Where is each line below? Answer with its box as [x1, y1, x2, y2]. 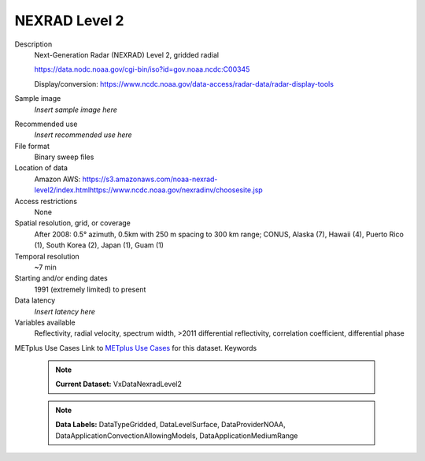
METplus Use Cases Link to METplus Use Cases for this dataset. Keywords [14, 343, 257, 352]
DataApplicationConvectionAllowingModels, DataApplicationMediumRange [55, 430, 298, 441]
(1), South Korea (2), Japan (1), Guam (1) [34, 240, 164, 250]
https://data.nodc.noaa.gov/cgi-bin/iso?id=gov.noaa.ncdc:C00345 [34, 65, 250, 74]
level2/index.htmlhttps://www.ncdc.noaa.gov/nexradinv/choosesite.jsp [34, 185, 263, 195]
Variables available [14, 318, 76, 327]
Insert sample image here [34, 105, 117, 114]
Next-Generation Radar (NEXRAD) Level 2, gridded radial [34, 50, 220, 59]
